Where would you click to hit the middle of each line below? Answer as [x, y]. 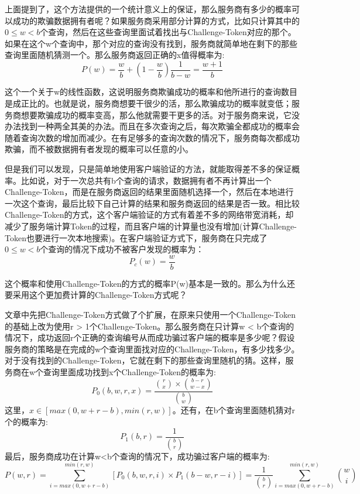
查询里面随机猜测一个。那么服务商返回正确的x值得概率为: [115, 55]
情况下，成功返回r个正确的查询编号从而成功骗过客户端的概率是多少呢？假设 [150, 337]
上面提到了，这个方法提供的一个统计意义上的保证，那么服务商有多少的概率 [148, 9]
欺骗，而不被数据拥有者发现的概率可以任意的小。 [99, 149]
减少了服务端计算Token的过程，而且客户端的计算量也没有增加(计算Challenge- [151, 226]
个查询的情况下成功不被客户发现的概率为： [122, 249]
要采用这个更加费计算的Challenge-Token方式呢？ [96, 295]
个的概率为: [26, 422]
